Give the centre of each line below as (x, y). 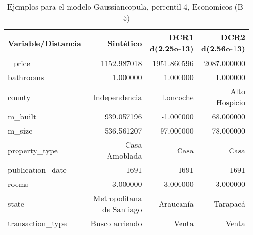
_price (19, 63)
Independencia (117, 97)
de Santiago (122, 209)
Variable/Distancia (45, 43)
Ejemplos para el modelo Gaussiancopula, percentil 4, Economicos (120, 7)
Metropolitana (117, 198)
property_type (33, 150)
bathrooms (26, 77)
